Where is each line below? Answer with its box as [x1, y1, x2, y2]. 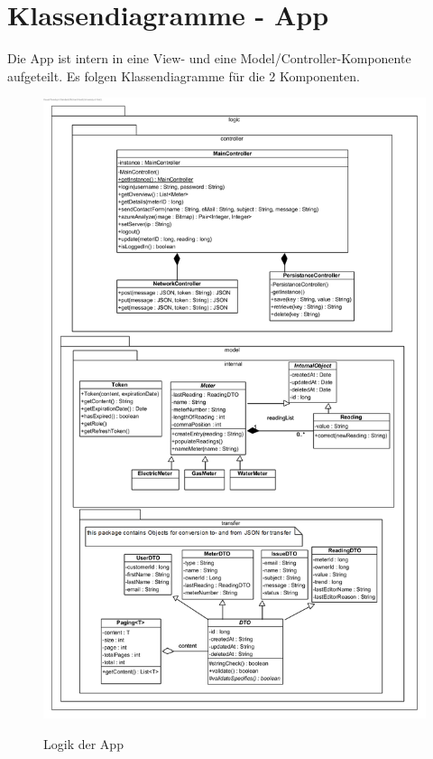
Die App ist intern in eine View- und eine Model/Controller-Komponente [7, 49, 411, 68]
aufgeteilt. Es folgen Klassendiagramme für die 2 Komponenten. [7, 66, 360, 85]
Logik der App [43, 734, 124, 753]
